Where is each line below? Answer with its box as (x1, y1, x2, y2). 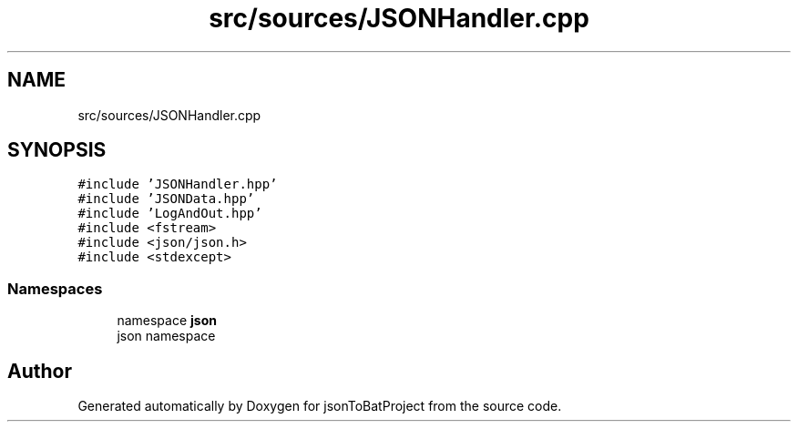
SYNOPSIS (7, 138, 107, 162)
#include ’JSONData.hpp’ (77, 191, 255, 207)
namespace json (117, 312, 217, 329)
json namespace (117, 328, 216, 344)
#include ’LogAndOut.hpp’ (77, 206, 262, 221)
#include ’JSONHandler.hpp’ (77, 177, 278, 192)
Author (7, 359, 72, 383)
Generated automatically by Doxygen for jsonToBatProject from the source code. (77, 398, 562, 414)
